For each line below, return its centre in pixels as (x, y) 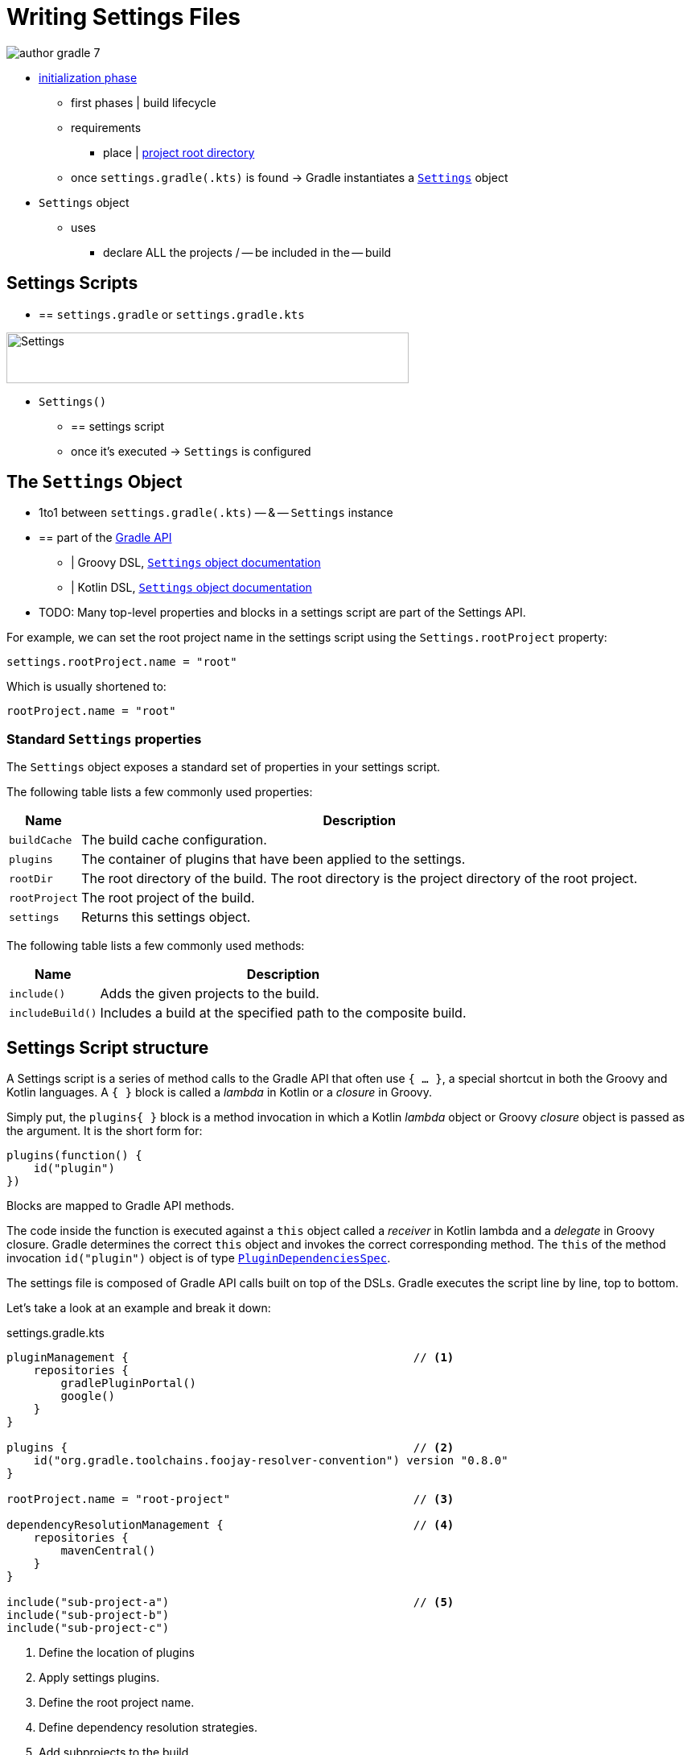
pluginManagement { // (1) (230, 1358)
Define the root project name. (117, 1703)
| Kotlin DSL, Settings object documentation (191, 588)
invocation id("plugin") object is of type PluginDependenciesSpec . (199, 1258)
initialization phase (88, 77)
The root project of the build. (168, 898)
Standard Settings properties (104, 739)
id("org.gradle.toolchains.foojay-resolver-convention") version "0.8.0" (271, 1461)
